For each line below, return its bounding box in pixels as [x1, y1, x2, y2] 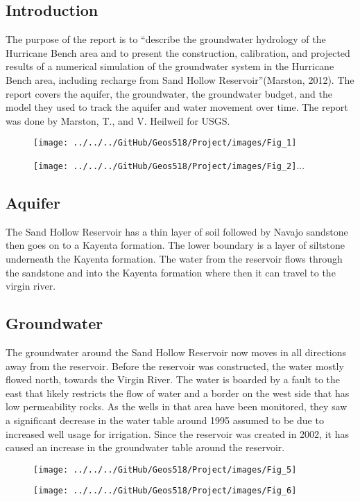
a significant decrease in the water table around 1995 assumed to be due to [6, 413, 324, 428]
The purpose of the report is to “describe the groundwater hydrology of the [6, 32, 326, 46]
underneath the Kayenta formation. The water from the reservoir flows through [6, 252, 343, 266]
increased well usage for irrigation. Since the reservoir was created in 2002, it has [6, 426, 349, 441]
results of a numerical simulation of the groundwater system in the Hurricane [6, 59, 334, 73]
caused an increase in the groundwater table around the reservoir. [6, 440, 285, 455]
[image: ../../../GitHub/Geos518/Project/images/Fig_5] [33, 464, 297, 475]
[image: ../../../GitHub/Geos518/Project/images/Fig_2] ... [33, 158, 305, 173]
